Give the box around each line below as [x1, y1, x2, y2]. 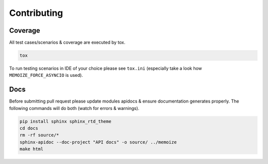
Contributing [9, 7, 63, 18]
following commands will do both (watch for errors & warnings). [9, 105, 139, 111]
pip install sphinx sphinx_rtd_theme [19, 118, 112, 124]
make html [19, 146, 44, 152]
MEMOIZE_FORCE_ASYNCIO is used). [9, 72, 83, 78]
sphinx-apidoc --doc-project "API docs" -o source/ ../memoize [19, 139, 177, 145]
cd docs [19, 125, 38, 131]
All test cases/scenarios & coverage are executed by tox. [9, 40, 126, 46]
